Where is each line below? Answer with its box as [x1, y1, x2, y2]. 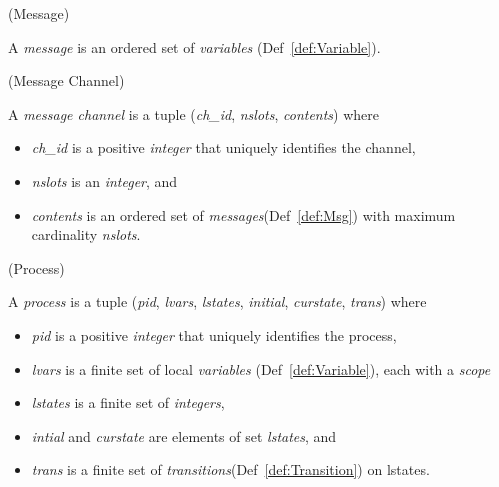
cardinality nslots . [31, 224, 141, 245]
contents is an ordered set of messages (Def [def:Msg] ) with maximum [31, 204, 456, 225]
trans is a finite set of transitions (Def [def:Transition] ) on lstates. [31, 459, 430, 480]
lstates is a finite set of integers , [31, 392, 225, 413]
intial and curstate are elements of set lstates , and [31, 425, 337, 446]
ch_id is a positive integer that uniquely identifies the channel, [31, 137, 416, 158]
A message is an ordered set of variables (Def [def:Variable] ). [8, 36, 381, 57]
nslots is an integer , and [31, 170, 178, 191]
